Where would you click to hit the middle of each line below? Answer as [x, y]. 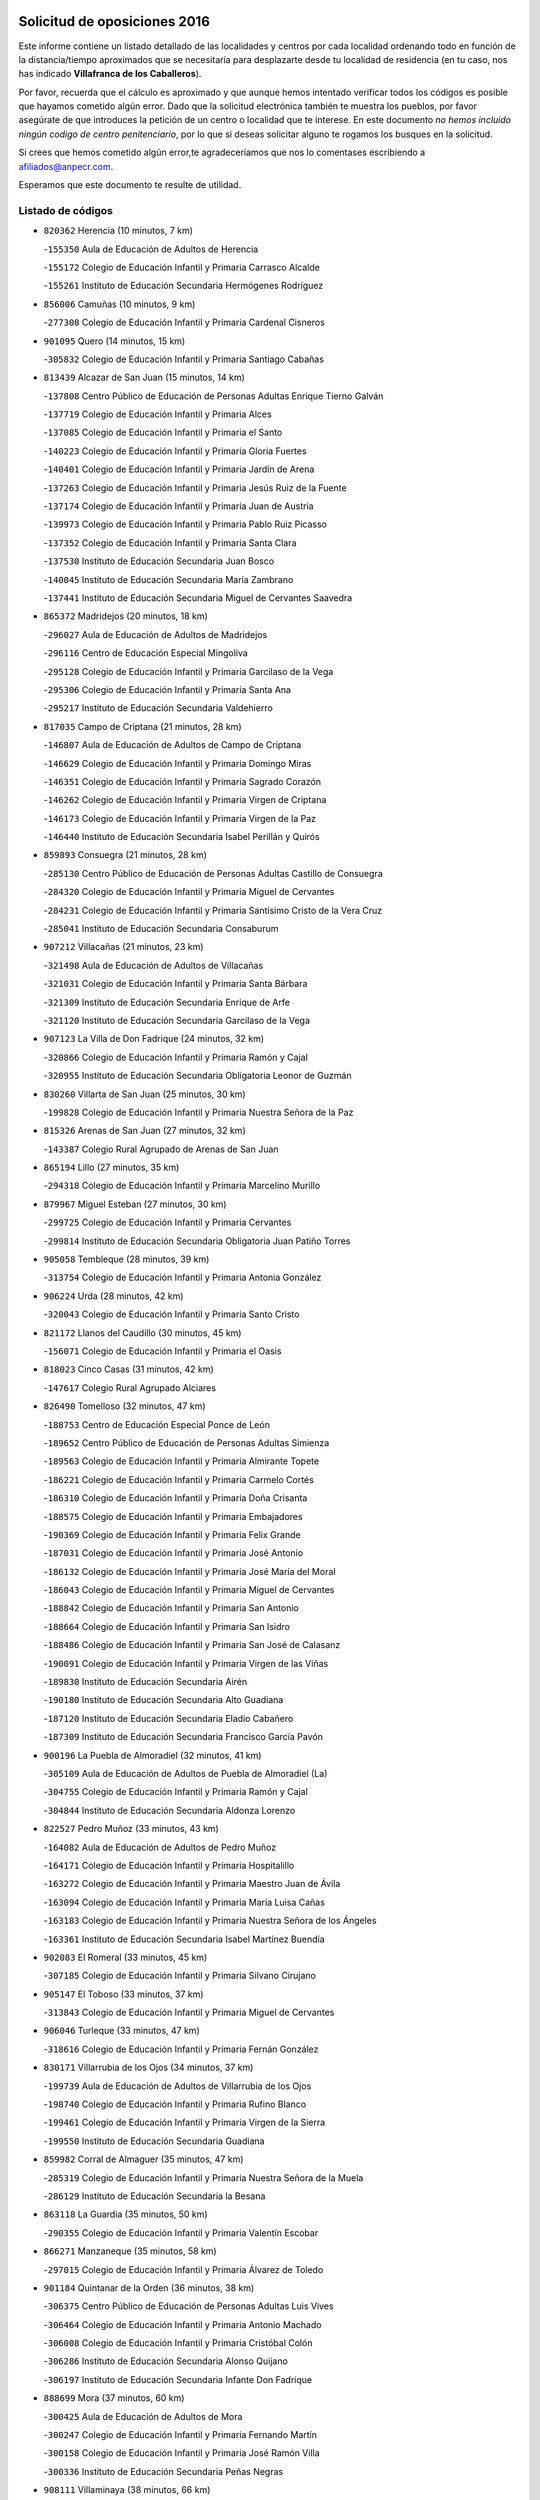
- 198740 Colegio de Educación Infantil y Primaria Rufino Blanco [175, 2104]
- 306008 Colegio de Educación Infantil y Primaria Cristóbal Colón [178, 2343]
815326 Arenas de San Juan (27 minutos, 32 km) [144, 1131]
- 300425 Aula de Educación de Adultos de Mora [143, 2416]
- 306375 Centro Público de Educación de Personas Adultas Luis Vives [188, 2306]
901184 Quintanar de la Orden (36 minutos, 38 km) [149, 2287]
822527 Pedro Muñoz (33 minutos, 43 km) [131, 1829]
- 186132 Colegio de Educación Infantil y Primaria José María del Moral [189, 1571]
